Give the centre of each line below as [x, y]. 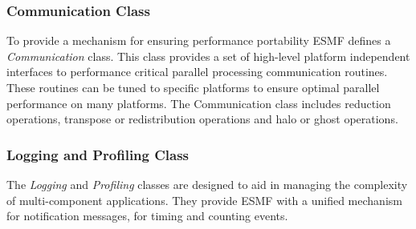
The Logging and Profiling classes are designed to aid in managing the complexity [207, 184]
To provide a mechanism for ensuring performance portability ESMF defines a [199, 40]
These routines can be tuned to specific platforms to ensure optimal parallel [193, 87]
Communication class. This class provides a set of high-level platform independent [208, 56]
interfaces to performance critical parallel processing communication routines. [197, 72]
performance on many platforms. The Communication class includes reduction [199, 103]
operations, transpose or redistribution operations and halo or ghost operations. [202, 119]
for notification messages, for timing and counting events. [147, 216]
